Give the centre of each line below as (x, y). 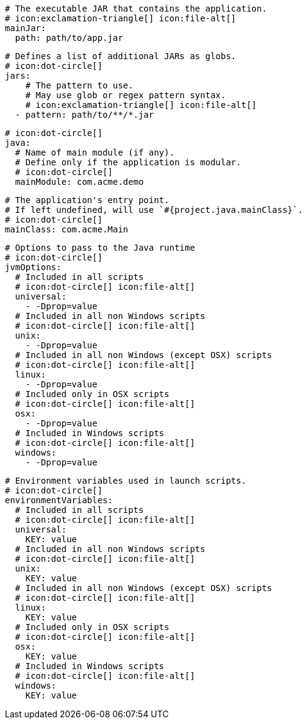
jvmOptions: (33, 267)
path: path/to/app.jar (69, 38)
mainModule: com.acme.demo (79, 182)
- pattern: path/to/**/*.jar (84, 115)
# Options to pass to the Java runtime (100, 248)
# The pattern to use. (79, 85)
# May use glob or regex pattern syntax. (126, 95)
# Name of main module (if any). (95, 152)
